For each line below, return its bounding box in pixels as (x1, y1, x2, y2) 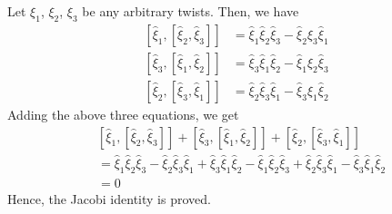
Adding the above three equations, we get (7, 104, 239, 123)
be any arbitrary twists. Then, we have (82, 2, 299, 20)
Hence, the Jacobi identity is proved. (7, 189, 211, 208)
